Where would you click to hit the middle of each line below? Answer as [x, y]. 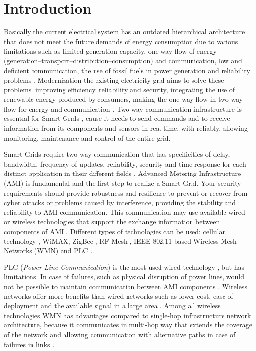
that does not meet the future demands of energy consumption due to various [121, 41]
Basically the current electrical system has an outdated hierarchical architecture [125, 32]
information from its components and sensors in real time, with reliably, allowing [126, 128]
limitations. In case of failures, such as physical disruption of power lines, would [124, 277]
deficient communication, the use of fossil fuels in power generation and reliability [127, 70]
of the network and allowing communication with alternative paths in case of [120, 334]
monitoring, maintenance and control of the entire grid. [87, 137]
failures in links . [29, 344]
